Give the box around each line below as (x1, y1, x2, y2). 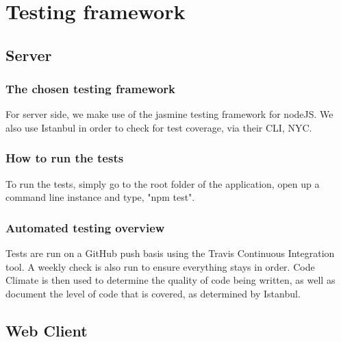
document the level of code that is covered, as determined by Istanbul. (5, 286, 301, 300)
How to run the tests (5, 149, 124, 167)
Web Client (5, 319, 88, 341)
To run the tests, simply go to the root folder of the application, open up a (5, 176, 320, 191)
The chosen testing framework (5, 80, 176, 97)
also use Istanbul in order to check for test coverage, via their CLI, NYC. (5, 120, 312, 134)
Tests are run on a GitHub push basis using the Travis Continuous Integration (5, 246, 335, 260)
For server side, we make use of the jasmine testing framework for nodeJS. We (5, 107, 333, 121)
